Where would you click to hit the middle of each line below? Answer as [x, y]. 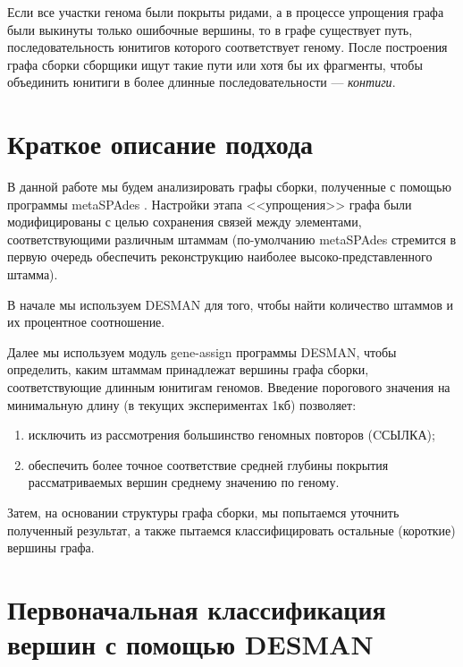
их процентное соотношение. [86, 322]
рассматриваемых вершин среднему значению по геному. [184, 482]
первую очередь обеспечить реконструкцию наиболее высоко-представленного [220, 257]
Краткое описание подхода [160, 144]
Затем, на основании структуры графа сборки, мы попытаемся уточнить [203, 512]
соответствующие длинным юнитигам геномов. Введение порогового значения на [229, 387]
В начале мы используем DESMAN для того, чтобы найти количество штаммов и [230, 304]
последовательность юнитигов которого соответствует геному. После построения [227, 47]
